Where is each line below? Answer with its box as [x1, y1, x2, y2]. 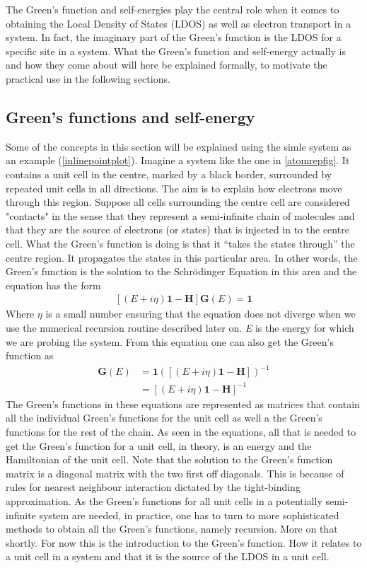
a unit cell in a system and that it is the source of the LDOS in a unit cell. [6, 549, 330, 564]
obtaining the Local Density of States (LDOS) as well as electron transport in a [6, 16, 351, 30]
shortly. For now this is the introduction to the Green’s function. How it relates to [6, 535, 362, 550]
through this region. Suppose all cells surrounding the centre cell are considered [6, 195, 350, 209]
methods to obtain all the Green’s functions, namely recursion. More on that [6, 521, 338, 536]
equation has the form [6, 277, 101, 292]
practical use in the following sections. [6, 71, 170, 86]
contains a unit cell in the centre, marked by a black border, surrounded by [6, 166, 332, 181]
